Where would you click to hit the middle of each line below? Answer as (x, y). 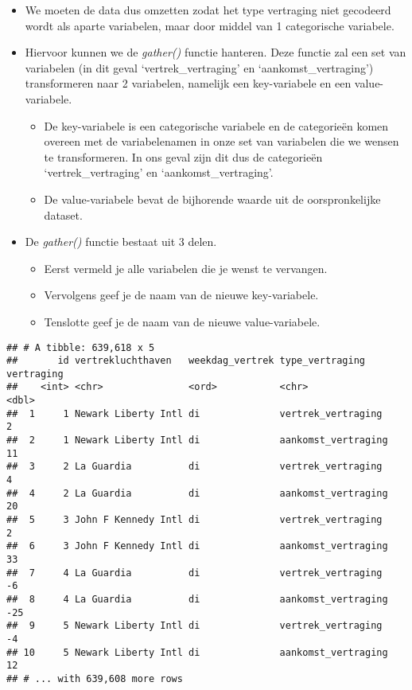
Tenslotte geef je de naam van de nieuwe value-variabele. (182, 321)
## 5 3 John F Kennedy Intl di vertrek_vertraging (194, 520)
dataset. (63, 214)
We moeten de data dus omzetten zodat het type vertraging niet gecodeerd (208, 10)
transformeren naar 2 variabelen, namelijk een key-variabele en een (188, 83)
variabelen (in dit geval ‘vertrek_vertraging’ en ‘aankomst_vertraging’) (199, 67)
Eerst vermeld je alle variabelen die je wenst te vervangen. (186, 268)
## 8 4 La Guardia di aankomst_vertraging (197, 599)
